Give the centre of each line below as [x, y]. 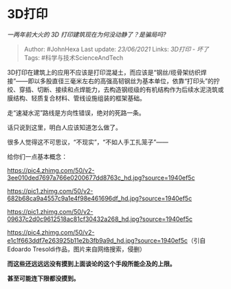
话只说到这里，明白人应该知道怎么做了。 [64, 127]
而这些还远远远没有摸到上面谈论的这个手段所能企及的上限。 [91, 264]
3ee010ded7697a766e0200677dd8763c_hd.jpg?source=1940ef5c [101, 178]
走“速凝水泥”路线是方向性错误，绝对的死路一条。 [76, 113]
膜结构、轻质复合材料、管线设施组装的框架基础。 [76, 98]
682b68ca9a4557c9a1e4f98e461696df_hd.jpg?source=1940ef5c [100, 198]
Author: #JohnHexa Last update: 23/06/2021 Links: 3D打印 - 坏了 [117, 49]
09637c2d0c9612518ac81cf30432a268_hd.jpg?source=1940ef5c [100, 219]
